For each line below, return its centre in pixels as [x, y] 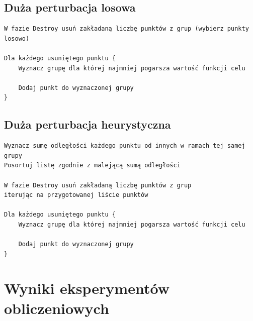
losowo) [17, 38]
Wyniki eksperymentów [87, 288]
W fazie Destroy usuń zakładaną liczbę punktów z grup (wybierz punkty [126, 29]
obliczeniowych [57, 308]
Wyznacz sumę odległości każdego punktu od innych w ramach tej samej [125, 146]
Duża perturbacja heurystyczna [88, 124]
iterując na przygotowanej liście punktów [76, 195]
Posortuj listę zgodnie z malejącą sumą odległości [92, 166]
